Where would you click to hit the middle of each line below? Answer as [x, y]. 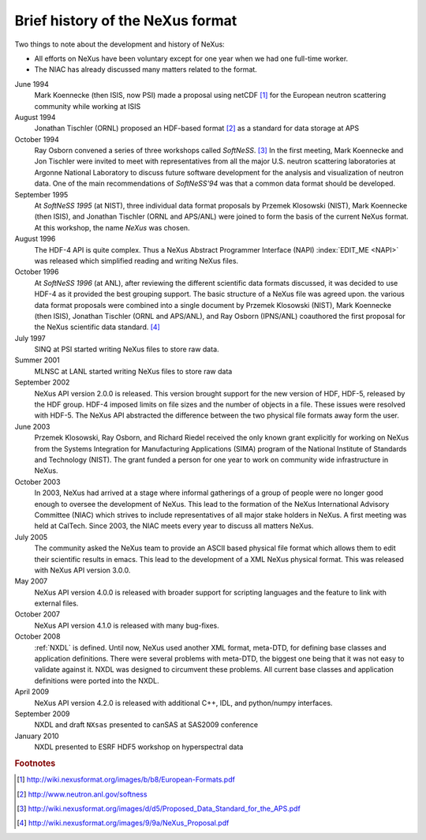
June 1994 [32, 84]
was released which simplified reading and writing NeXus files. [136, 261]
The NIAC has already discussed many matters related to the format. [146, 69]
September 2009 [42, 714]
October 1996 [37, 272]
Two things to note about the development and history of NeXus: [120, 44]
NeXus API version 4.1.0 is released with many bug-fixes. [127, 625]
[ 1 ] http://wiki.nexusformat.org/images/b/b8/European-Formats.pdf [126, 780]
